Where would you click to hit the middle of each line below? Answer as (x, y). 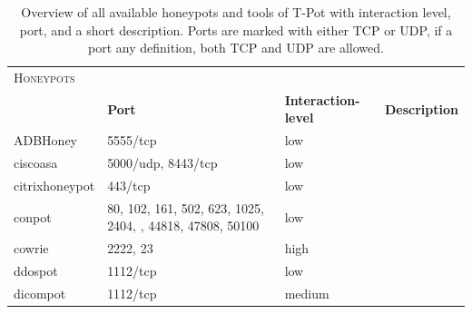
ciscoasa (36, 163)
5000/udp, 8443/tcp (162, 163)
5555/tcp (132, 140)
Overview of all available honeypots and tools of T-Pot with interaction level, (236, 12)
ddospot (36, 271)
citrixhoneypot (54, 185)
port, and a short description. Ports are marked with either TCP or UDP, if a (236, 29)
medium (307, 293)
